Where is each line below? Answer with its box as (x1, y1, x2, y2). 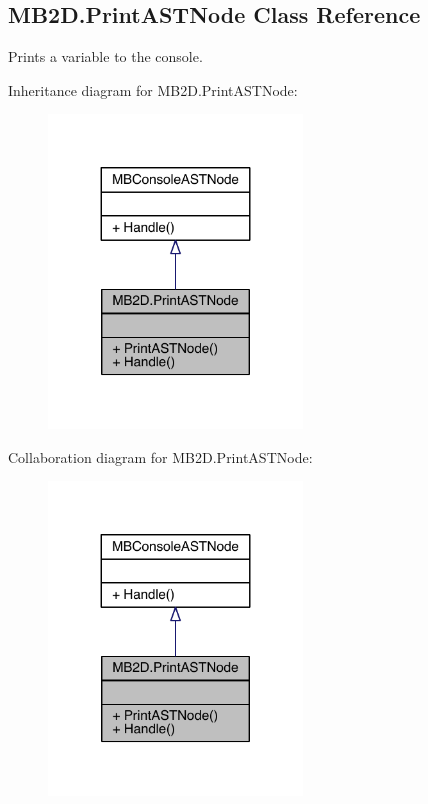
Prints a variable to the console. (8, 46, 203, 67)
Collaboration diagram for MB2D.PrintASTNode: (8, 446, 313, 467)
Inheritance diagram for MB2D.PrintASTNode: (8, 79, 298, 100)
